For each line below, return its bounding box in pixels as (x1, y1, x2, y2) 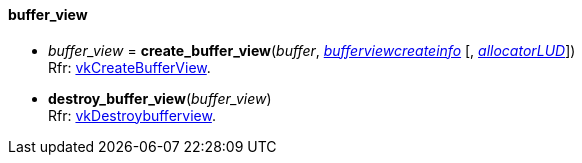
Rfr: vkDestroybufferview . (48, 106, 216, 124)
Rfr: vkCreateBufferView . (48, 58, 211, 76)
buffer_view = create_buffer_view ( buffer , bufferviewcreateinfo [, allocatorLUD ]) (48, 41, 576, 59)
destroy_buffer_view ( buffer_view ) (48, 89, 272, 107)
